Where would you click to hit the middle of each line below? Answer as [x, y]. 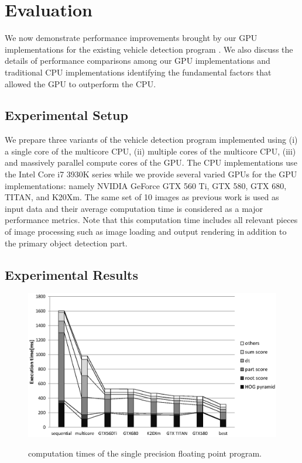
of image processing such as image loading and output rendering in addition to [146, 231]
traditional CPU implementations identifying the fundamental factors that [138, 72]
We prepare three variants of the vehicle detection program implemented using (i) [151, 140]
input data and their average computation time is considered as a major [134, 208]
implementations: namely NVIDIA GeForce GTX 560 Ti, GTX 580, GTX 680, [146, 185]
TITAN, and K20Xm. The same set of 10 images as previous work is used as [142, 197]
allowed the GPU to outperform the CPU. [80, 83]
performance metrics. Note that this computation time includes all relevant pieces [151, 220]
